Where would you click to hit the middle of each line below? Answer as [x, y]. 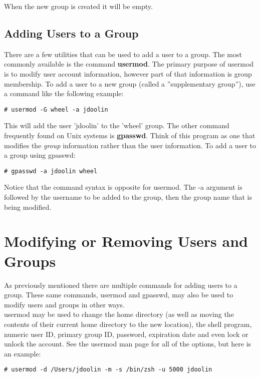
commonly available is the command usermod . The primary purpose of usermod [129, 64]
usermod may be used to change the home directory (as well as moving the [119, 314]
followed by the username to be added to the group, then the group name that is [128, 197]
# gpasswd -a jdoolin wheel [51, 171]
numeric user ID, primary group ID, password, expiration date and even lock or [126, 334]
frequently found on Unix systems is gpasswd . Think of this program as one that [130, 135]
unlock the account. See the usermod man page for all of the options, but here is [128, 344]
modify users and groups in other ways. [64, 304]
